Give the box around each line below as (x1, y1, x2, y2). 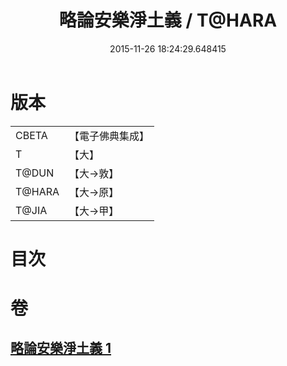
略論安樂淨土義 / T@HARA (58, 9, 278, 32)
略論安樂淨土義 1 (10, 340, 112, 357)
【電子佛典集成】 (69, 129, 150, 143)
